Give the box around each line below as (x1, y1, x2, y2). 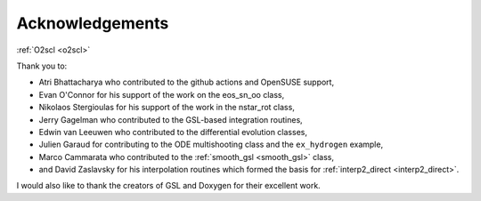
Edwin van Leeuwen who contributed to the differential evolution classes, (38, 126, 307, 137)
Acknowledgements (16, 13, 169, 33)
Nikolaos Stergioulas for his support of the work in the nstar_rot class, (38, 102, 296, 113)
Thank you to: (16, 60, 68, 71)
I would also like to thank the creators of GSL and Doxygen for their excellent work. (16, 181, 321, 191)
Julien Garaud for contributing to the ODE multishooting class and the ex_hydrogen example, (38, 139, 383, 150)
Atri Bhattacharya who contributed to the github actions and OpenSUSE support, (38, 76, 334, 88)
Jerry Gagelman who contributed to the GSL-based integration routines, (38, 114, 303, 125)
